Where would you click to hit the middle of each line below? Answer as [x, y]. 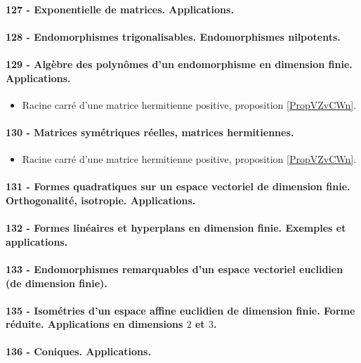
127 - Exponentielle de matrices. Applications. [120, 9]
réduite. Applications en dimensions [94, 324]
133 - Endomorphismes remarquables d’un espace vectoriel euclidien [175, 269]
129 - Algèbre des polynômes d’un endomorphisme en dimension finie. [179, 64]
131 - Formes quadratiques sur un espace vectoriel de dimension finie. [178, 186]
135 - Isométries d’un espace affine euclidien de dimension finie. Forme [180, 310]
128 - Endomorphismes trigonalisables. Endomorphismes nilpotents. [173, 36]
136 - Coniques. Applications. [78, 351]
